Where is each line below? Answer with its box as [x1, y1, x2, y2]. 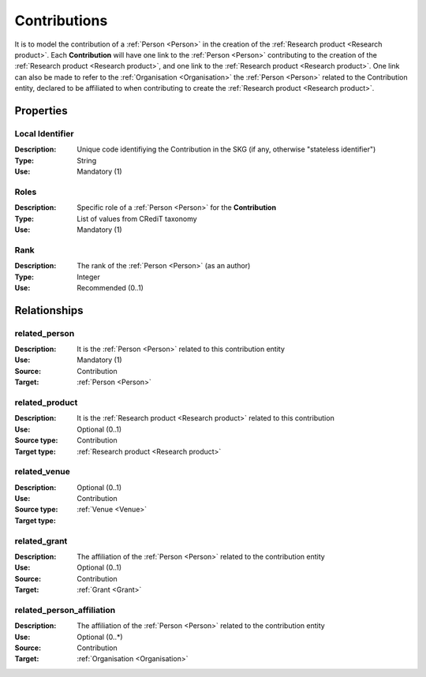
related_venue [14, 466, 70, 477]
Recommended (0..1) [77, 282, 144, 292]
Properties [14, 103, 68, 118]
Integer [77, 272, 100, 282]
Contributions [14, 12, 108, 29]
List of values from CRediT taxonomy [77, 214, 197, 223]
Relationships [14, 304, 84, 317]
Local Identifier [14, 128, 74, 139]
